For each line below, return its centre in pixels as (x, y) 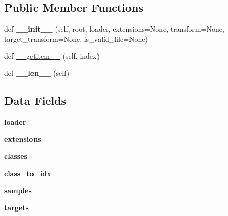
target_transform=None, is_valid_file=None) (76, 38)
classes (16, 156)
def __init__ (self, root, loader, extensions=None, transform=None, (114, 29)
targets (17, 207)
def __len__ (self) (37, 73)
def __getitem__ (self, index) (52, 56)
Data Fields (35, 100)
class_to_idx (28, 173)
